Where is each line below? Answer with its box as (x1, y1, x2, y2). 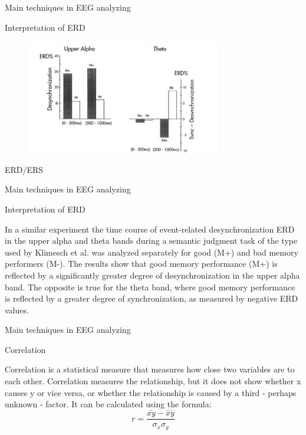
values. (5, 303, 29, 316)
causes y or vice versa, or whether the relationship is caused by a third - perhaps (5, 386, 297, 398)
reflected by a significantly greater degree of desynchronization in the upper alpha (5, 269, 300, 281)
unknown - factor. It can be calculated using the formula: (5, 398, 212, 410)
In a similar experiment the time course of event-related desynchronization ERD (5, 223, 295, 235)
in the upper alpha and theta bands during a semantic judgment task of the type (5, 234, 298, 247)
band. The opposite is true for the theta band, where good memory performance (5, 280, 295, 293)
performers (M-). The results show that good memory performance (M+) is (5, 257, 278, 270)
